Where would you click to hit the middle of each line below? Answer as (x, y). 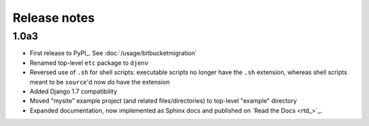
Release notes (54, 18)
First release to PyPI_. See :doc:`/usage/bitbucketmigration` (113, 53)
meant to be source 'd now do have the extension (100, 82)
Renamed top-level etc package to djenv (89, 63)
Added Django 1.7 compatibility (73, 91)
